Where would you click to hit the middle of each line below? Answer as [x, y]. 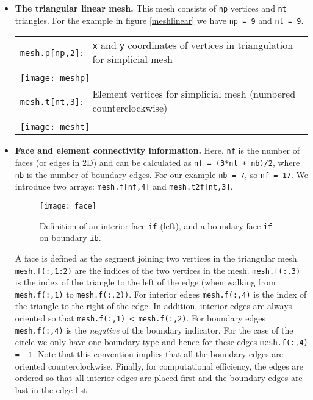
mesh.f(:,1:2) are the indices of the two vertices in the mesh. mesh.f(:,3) [158, 270]
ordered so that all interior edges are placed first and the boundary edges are [159, 378]
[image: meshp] [55, 78]
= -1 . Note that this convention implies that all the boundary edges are [149, 353]
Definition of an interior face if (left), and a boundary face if [156, 225]
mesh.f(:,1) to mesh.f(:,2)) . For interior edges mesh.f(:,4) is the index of [161, 294]
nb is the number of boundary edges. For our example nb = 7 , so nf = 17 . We [161, 174]
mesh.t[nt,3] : [51, 101]
